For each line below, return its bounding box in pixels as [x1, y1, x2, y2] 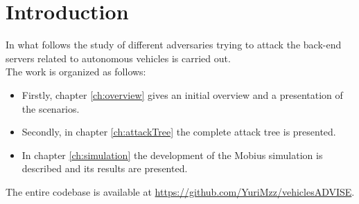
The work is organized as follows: [6, 64, 146, 79]
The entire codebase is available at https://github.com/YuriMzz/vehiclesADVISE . [6, 184, 355, 198]
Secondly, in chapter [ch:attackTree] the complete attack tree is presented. [21, 124, 336, 139]
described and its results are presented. [21, 161, 188, 176]
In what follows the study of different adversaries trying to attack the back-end [6, 37, 342, 52]
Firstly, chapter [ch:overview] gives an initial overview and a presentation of [21, 87, 343, 102]
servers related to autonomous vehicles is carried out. [6, 50, 231, 65]
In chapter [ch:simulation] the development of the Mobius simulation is [21, 147, 323, 162]
